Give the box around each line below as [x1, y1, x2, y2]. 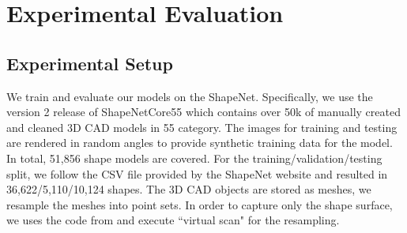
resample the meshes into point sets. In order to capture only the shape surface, [6, 196, 393, 212]
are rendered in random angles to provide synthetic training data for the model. [6, 134, 393, 151]
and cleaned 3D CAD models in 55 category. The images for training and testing [6, 118, 398, 135]
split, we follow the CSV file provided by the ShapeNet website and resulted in [6, 165, 388, 182]
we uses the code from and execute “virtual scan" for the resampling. [6, 212, 340, 228]
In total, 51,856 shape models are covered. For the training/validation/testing [6, 149, 383, 166]
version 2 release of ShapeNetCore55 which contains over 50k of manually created [6, 103, 401, 120]
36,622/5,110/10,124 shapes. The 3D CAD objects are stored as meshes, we [6, 181, 371, 197]
